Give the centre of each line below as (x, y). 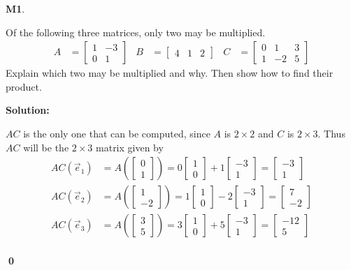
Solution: (28, 110)
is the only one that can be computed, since (117, 133)
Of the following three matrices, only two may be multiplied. (136, 32)
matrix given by (130, 147)
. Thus (331, 133)
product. (24, 86)
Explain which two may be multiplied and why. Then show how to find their (170, 73)
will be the (46, 147)
